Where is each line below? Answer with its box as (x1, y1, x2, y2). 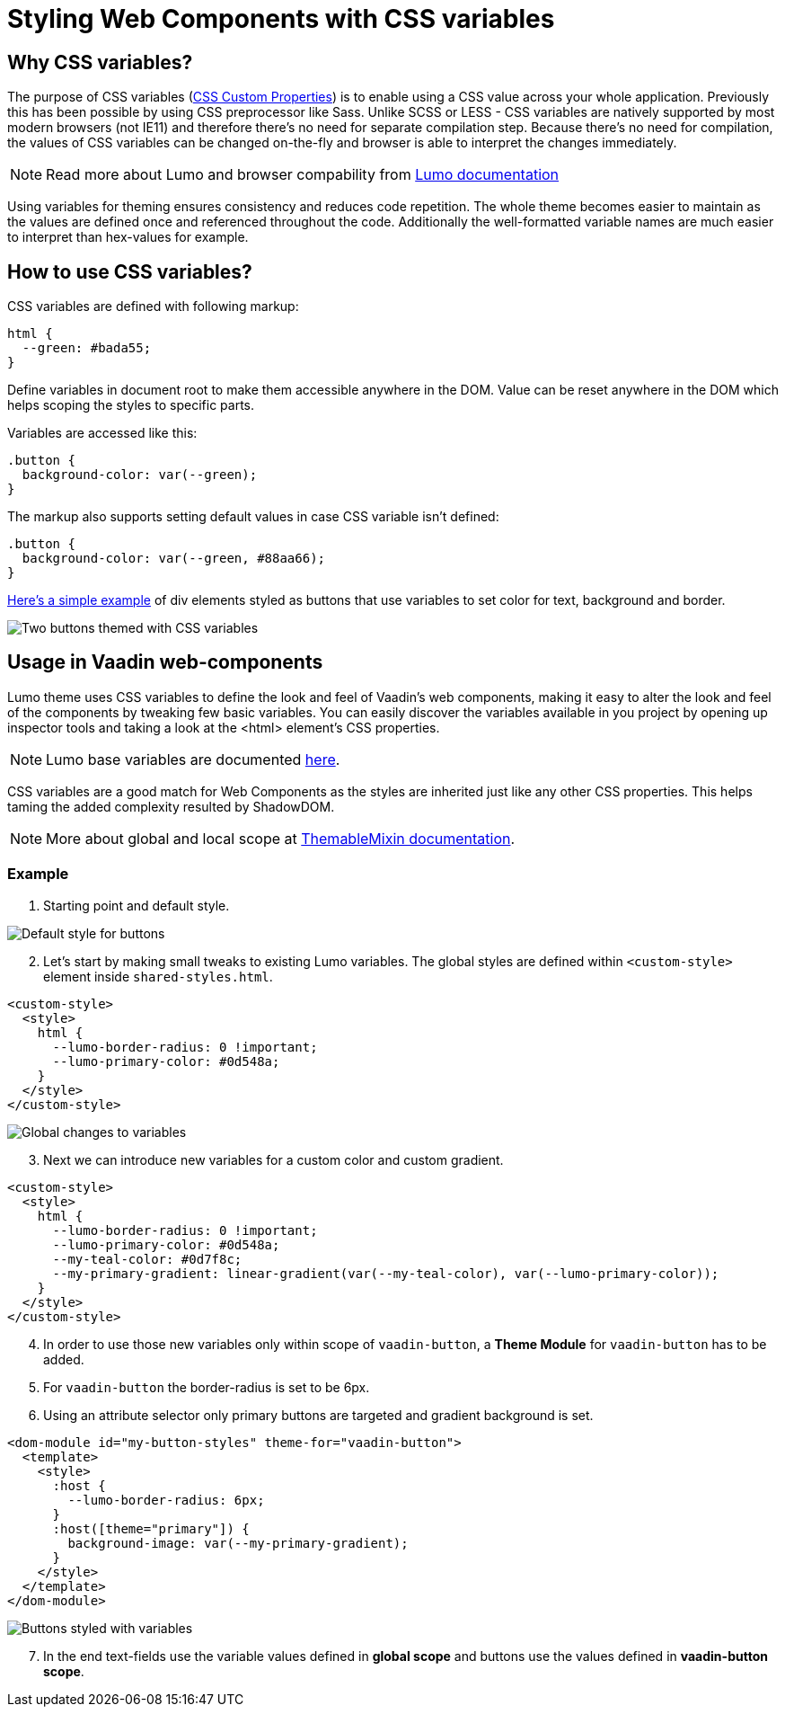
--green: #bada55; (22, 341, 152, 356)
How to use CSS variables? (7, 260, 252, 283)
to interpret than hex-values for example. (7, 229, 249, 245)
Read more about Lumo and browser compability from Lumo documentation (46, 165, 560, 184)
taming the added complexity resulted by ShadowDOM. (7, 798, 335, 814)
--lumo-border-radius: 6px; (67, 1492, 265, 1507)
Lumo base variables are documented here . (46, 750, 340, 768)
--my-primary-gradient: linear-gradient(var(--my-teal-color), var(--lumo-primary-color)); (52, 1266, 719, 1281)
